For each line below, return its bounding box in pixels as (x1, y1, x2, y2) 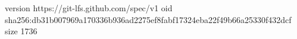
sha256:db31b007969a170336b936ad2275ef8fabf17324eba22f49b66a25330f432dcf (5, 13, 292, 25)
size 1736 (5, 25, 37, 37)
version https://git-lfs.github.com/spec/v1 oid (5, 2, 173, 14)
